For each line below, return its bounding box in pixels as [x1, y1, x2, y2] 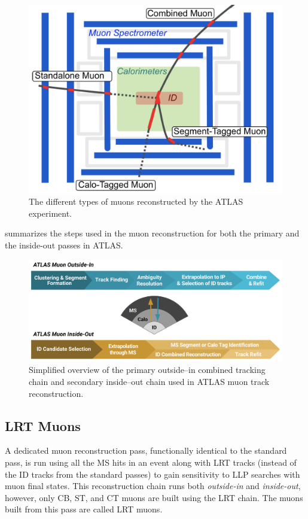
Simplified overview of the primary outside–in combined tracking [29, 363, 266, 376]
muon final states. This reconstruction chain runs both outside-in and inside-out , [5, 479, 301, 492]
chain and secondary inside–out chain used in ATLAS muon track [29, 375, 270, 388]
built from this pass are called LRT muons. [5, 503, 163, 515]
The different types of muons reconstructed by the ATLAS [29, 195, 243, 208]
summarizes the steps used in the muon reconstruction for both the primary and [5, 227, 300, 239]
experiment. [29, 207, 72, 219]
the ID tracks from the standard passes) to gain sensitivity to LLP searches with [5, 468, 300, 480]
